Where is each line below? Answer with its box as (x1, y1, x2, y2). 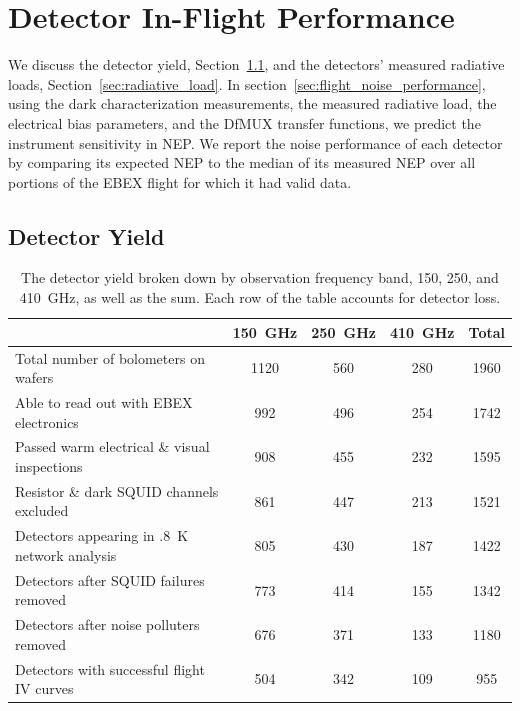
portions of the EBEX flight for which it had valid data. (8, 171, 352, 192)
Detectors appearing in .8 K (15, 525, 189, 546)
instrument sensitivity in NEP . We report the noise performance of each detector (8, 132, 503, 153)
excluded (15, 500, 69, 521)
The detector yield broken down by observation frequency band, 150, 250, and (21, 267, 499, 288)
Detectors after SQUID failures (15, 569, 205, 590)
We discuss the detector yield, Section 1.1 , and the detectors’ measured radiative (8, 54, 505, 75)
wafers (15, 367, 54, 388)
